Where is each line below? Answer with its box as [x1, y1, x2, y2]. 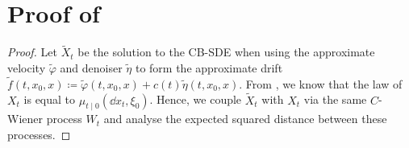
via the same [303, 91, 367, 108]
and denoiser [60, 59, 123, 76]
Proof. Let [7, 43, 57, 60]
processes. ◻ [7, 125, 71, 142]
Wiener [7, 110, 43, 127]
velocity [7, 59, 46, 76]
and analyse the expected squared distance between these [103, 110, 387, 127]
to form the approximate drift [135, 59, 283, 76]
